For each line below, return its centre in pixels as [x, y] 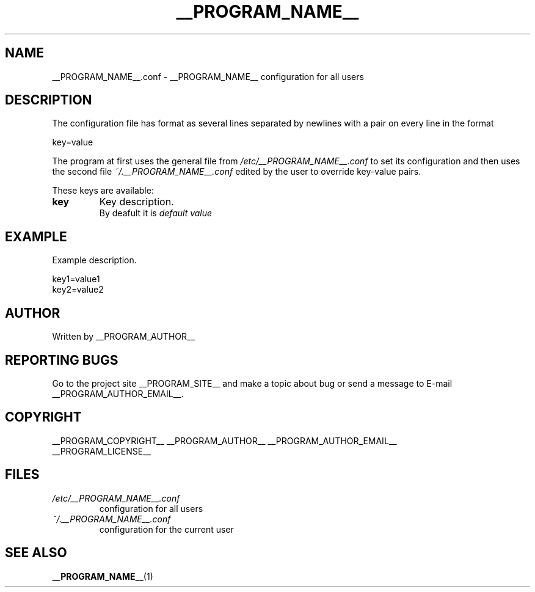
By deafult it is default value [156, 213]
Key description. [136, 202]
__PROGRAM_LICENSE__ [101, 451]
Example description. [94, 260]
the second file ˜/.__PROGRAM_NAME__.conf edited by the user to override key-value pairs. [237, 172]
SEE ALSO [36, 553]
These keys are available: [103, 191]
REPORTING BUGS [62, 360]
